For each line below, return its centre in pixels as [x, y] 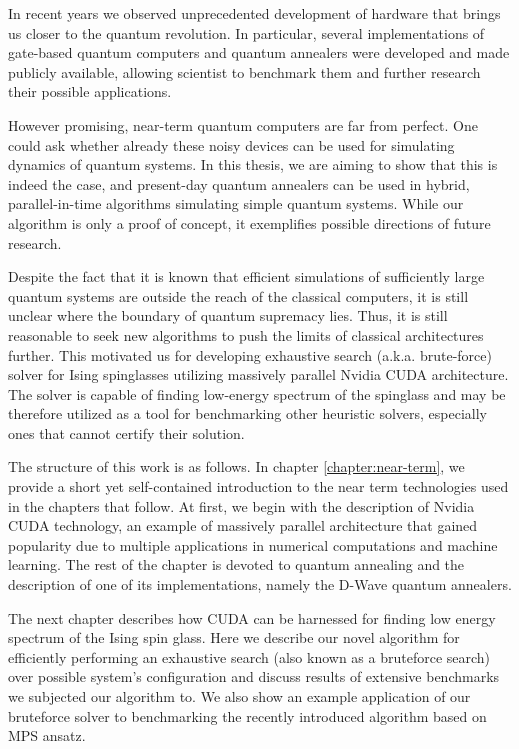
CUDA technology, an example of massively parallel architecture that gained [243, 525]
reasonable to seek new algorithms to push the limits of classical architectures [246, 334]
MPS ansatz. [47, 735]
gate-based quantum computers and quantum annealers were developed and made [259, 52]
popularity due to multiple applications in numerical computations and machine [253, 544]
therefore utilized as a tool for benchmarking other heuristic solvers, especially [247, 413]
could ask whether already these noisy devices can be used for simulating [231, 144]
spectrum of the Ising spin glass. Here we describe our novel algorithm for [234, 637]
